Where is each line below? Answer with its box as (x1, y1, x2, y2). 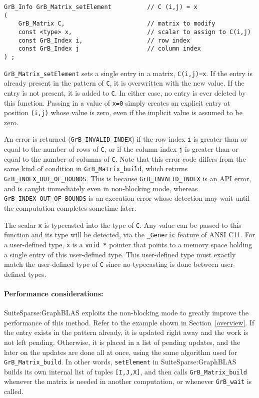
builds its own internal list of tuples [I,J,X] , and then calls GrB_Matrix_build (4, 366, 247, 376)
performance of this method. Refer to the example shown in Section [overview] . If (4, 317, 254, 327)
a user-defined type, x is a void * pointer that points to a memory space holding (4, 239, 252, 249)
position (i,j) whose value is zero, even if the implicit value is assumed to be (4, 107, 242, 118)
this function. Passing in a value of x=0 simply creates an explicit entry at (4, 97, 230, 108)
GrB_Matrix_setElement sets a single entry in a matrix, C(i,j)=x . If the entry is (4, 68, 252, 78)
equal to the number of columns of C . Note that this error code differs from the (4, 153, 246, 164)
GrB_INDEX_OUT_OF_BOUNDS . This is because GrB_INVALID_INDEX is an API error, (4, 173, 251, 184)
